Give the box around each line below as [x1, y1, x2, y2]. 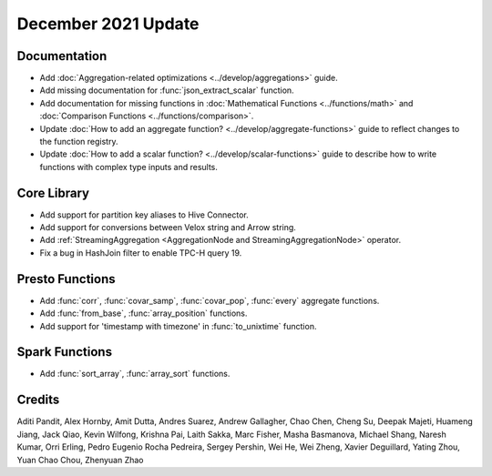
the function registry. [39, 137, 118, 147]
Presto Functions [16, 271, 116, 287]
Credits [16, 392, 60, 408]
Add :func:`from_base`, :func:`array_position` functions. [39, 308, 248, 319]
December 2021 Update [16, 14, 200, 34]
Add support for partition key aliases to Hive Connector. [39, 209, 250, 220]
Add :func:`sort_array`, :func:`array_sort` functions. [39, 369, 231, 380]
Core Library [16, 185, 90, 200]
